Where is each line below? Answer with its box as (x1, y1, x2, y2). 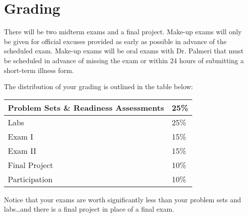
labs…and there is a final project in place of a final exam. (4, 204, 174, 214)
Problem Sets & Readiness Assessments (8, 101, 164, 113)
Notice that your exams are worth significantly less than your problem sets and (4, 194, 241, 204)
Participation (8, 173, 53, 185)
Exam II (8, 145, 37, 156)
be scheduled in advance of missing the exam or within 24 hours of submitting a (4, 55, 244, 65)
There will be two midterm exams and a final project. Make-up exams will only (4, 26, 242, 37)
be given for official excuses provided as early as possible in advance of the (4, 36, 227, 46)
